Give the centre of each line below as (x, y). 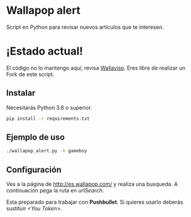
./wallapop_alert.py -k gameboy (47, 151)
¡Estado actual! (44, 51)
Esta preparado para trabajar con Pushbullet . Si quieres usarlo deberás (95, 202)
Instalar (21, 93)
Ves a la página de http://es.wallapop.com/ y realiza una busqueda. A (92, 184)
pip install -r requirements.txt (48, 118)
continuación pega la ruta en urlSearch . (55, 191)
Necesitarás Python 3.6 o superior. (49, 107)
